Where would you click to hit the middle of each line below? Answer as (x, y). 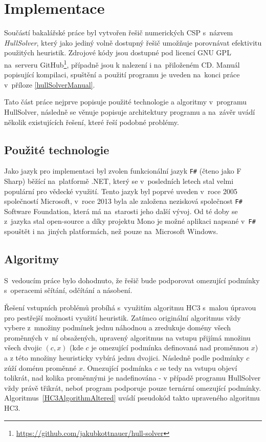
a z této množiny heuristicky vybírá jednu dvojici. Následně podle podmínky (124, 358)
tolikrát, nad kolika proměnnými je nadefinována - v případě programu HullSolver (132, 378)
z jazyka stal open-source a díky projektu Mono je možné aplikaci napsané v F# (130, 221)
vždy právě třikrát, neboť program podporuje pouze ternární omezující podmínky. (133, 387)
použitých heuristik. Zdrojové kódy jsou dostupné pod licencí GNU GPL (118, 52)
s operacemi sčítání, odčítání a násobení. (68, 290)
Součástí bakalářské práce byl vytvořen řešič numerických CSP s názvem (119, 33)
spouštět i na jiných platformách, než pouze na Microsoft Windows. (111, 231)
